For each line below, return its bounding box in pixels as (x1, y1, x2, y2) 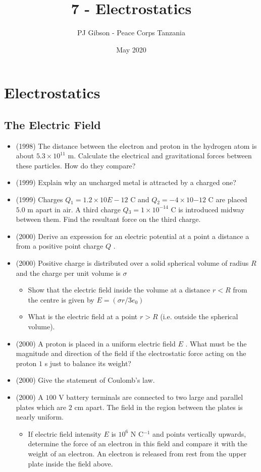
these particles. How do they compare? (16, 160, 136, 170)
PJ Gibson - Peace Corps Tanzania (77, 27, 185, 38)
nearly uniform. (16, 411, 64, 422)
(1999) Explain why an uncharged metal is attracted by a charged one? (16, 177, 236, 188)
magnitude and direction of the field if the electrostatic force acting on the (16, 348, 246, 359)
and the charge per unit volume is (16, 267, 121, 278)
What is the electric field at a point (28, 311, 138, 322)
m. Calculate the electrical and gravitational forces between (68, 150, 252, 161)
